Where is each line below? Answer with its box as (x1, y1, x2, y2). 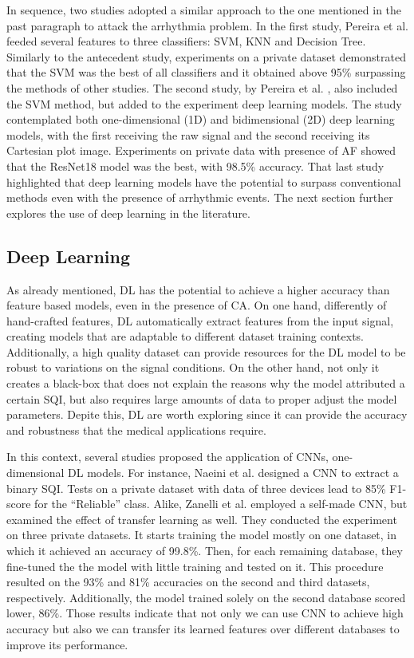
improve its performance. (6, 636, 128, 652)
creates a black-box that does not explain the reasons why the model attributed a (6, 375, 405, 392)
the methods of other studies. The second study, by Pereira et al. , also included (6, 79, 398, 96)
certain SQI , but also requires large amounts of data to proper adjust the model (6, 390, 397, 407)
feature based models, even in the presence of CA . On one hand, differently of (6, 297, 387, 313)
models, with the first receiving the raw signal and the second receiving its (6, 126, 370, 143)
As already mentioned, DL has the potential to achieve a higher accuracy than (6, 281, 390, 297)
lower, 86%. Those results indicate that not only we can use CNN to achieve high (6, 605, 404, 621)
